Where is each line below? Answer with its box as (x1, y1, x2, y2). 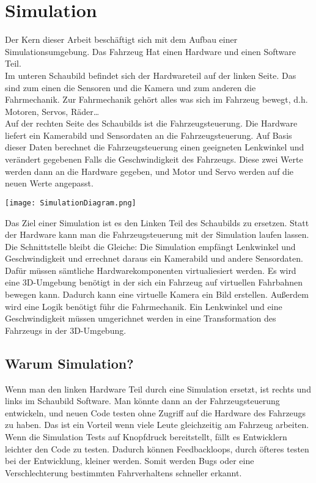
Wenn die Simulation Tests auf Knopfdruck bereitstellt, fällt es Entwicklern (5, 430, 287, 443)
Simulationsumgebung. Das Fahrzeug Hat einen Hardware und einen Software (5, 45, 296, 57)
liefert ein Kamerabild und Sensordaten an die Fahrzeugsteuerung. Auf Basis (5, 128, 292, 141)
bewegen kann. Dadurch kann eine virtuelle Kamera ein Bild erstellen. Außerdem (5, 288, 309, 301)
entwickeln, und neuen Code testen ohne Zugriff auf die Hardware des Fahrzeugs (5, 406, 306, 419)
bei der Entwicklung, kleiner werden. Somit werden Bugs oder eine (5, 454, 254, 467)
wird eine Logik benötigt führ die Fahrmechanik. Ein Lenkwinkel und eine (5, 300, 282, 312)
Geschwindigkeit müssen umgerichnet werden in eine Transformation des (5, 312, 276, 325)
